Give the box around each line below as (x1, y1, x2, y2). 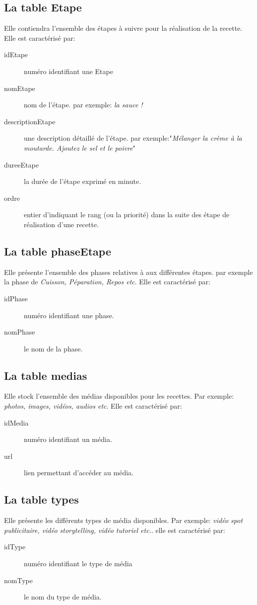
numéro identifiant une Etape (24, 66, 113, 76)
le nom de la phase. (24, 343, 83, 353)
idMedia (4, 417, 29, 428)
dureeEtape (4, 159, 39, 170)
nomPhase (4, 327, 35, 337)
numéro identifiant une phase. (24, 310, 114, 320)
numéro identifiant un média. (24, 434, 112, 444)
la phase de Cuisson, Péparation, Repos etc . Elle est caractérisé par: (4, 276, 210, 287)
